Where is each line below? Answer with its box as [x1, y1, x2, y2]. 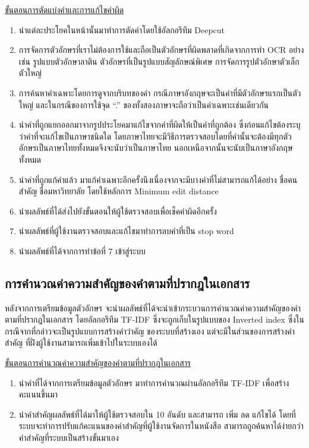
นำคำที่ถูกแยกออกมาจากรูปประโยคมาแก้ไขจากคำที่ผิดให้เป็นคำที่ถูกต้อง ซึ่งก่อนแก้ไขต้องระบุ [18, 118, 301, 131]
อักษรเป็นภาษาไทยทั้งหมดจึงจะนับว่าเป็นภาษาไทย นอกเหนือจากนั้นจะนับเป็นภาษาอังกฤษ [18, 141, 293, 154]
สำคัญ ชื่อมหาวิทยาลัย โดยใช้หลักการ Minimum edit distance [18, 185, 219, 197]
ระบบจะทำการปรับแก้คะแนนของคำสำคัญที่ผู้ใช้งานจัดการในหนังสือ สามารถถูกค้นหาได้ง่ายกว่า [18, 419, 304, 432]
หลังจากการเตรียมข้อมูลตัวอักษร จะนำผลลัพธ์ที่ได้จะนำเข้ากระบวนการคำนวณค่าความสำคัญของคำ [5, 301, 301, 314]
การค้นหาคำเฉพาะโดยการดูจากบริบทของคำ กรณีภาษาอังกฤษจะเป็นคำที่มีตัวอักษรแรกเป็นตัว [18, 86, 301, 99]
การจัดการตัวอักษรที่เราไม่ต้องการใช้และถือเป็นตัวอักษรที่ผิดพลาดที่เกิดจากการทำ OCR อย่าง [18, 43, 304, 56]
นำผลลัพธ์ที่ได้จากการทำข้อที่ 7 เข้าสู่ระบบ [18, 244, 146, 257]
